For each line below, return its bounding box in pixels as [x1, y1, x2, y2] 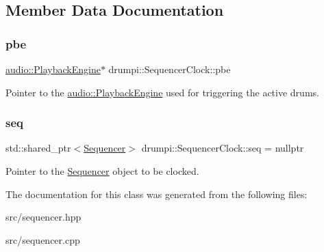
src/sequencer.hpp [5, 210, 82, 224]
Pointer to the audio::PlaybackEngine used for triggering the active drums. [5, 85, 319, 99]
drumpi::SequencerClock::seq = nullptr [141, 141, 304, 155]
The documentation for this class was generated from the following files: [5, 186, 308, 201]
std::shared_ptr [5, 141, 71, 155]
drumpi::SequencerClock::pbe [108, 62, 231, 76]
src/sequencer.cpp [5, 232, 80, 247]
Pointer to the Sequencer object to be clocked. [5, 164, 199, 178]
